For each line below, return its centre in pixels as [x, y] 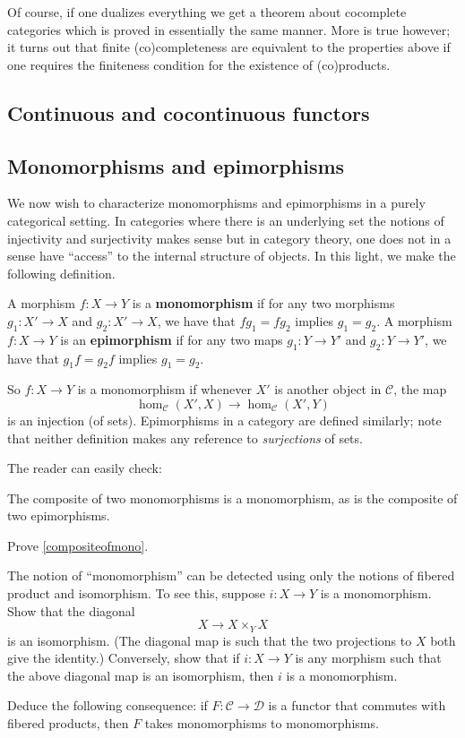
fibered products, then [68, 723]
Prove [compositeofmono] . [78, 545]
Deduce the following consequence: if [108, 705]
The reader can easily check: [85, 468]
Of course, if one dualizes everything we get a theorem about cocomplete [207, 12]
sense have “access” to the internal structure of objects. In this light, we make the [232, 256]
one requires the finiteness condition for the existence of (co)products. [199, 64]
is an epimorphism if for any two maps [172, 339]
